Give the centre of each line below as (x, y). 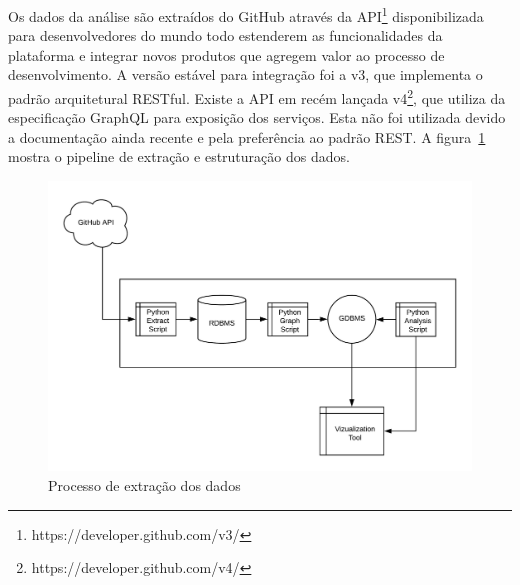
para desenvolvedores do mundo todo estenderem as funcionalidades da (225, 35)
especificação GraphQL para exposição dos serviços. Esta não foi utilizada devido (257, 117)
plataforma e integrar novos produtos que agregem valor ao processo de (226, 54)
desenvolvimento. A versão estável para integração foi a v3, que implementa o (245, 74)
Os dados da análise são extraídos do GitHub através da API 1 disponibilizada (246, 14)
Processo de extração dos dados (144, 484)
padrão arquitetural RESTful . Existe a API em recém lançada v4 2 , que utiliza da (257, 96)
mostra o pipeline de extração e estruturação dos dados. (179, 156)
